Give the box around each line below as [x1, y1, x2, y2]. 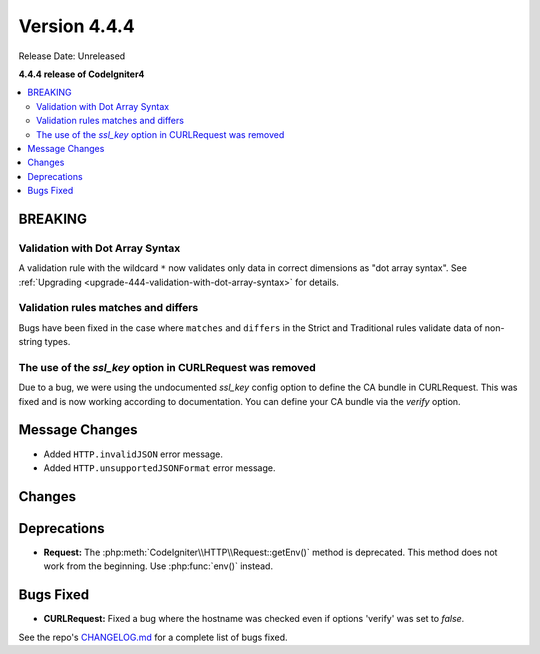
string [18, 336, 43, 348]
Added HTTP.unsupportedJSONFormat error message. [43, 461, 276, 474]
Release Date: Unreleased [18, 50, 126, 62]
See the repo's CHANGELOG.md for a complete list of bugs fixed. [18, 631, 289, 643]
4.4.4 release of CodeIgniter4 [18, 68, 145, 80]
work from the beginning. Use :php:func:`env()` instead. [43, 560, 274, 572]
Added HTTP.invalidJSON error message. [43, 448, 224, 460]
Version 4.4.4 [18, 15, 135, 37]
